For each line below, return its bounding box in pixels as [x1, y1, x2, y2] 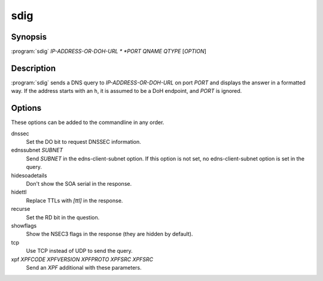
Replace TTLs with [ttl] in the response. [26, 197, 123, 204]
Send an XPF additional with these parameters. [26, 264, 142, 271]
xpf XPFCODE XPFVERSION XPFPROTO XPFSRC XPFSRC [11, 255, 154, 263]
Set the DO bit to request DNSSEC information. [26, 138, 142, 146]
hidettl [11, 189, 27, 196]
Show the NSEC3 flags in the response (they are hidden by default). [26, 231, 193, 238]
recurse [11, 206, 31, 213]
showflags [11, 222, 37, 229]
